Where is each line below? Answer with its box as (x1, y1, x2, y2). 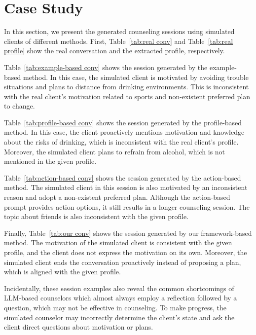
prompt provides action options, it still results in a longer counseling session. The (4, 201, 250, 212)
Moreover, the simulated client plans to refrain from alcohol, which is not (4, 146, 225, 156)
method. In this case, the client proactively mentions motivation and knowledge (4, 127, 245, 137)
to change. (4, 101, 35, 111)
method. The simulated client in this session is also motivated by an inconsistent (4, 182, 248, 192)
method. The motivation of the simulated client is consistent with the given (4, 237, 232, 248)
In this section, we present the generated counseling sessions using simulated (4, 26, 235, 37)
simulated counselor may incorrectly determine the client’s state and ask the (4, 312, 235, 322)
